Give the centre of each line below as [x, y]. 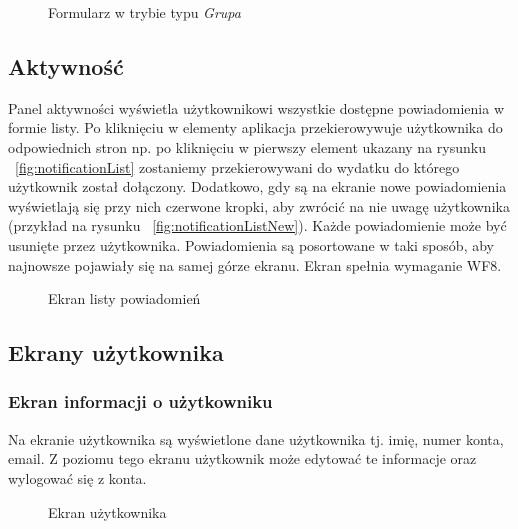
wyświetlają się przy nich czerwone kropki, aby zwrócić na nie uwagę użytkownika [259, 205]
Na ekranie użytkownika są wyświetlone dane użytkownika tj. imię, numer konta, [256, 438]
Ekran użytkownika [107, 511]
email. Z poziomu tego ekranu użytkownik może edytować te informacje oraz [242, 458]
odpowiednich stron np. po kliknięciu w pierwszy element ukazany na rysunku [247, 146]
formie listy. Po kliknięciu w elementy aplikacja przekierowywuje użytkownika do [255, 127]
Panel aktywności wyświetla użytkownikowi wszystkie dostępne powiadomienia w [256, 107]
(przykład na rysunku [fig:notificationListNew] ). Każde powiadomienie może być [257, 225]
